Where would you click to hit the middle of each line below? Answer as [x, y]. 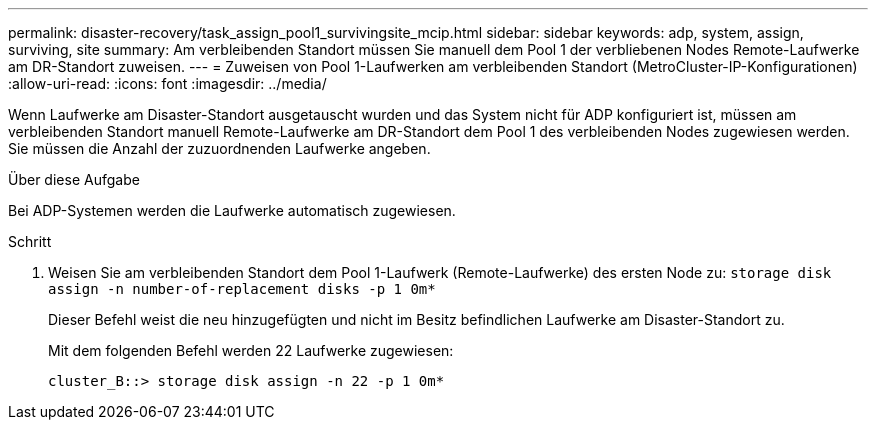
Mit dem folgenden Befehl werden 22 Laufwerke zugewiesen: [251, 350]
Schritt [30, 241]
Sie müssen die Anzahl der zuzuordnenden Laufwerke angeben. [219, 148]
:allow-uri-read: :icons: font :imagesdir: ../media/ [167, 83]
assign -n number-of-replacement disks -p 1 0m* [242, 289]
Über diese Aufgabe [74, 179]
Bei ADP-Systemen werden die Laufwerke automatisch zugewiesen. [232, 210]
